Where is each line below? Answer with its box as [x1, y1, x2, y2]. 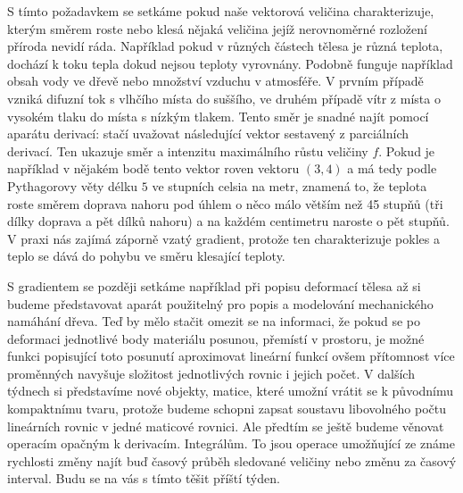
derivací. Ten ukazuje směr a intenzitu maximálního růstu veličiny [7, 141, 368, 160]
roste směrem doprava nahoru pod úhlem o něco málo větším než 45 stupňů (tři [7, 194, 443, 213]
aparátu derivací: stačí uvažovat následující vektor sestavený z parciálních [7, 124, 409, 143]
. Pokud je [378, 141, 435, 160]
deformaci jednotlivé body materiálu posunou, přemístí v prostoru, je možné [7, 329, 425, 347]
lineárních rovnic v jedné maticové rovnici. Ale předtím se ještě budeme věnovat [7, 416, 444, 435]
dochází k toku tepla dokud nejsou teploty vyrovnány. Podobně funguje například [7, 54, 453, 72]
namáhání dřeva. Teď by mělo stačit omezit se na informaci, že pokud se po [7, 312, 421, 330]
